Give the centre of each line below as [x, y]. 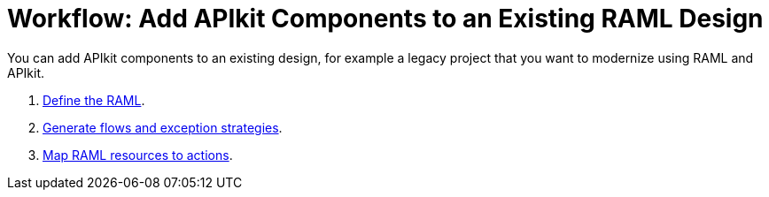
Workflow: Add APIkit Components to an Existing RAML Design [385, 19]
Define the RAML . [94, 100]
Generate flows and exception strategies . [163, 127]
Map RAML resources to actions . [138, 155]
